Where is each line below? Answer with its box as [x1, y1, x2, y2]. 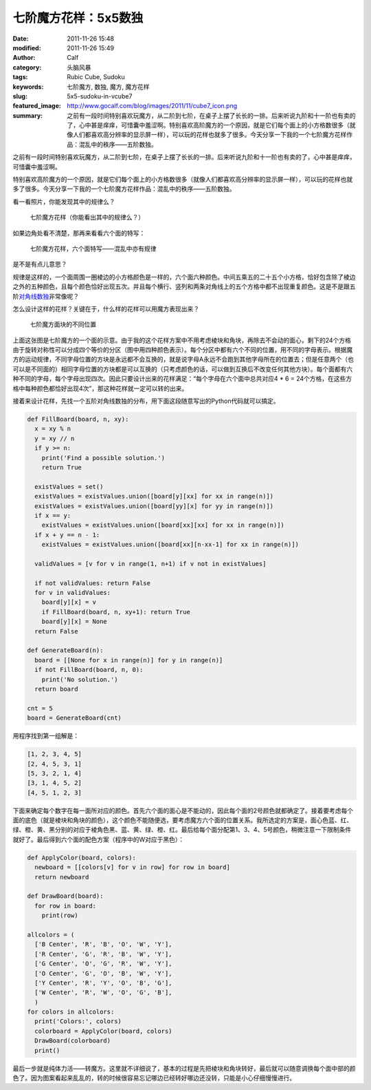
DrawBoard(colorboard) [34, 1037, 111, 1045]
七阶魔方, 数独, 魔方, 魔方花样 [67, 83, 150, 91]
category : [12, 63, 42, 72]
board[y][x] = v [41, 598, 96, 606]
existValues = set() [34, 483, 104, 490]
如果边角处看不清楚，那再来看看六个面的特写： [12, 229, 146, 237]
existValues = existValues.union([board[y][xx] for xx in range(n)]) [34, 492, 274, 501]
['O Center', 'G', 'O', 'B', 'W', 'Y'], [34, 970, 172, 977]
